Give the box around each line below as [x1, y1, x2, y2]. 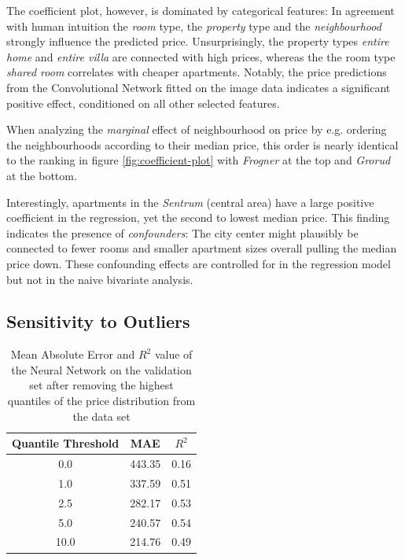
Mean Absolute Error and [10, 346, 135, 363]
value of [154, 346, 193, 363]
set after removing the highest [29, 377, 174, 393]
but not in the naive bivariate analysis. [6, 271, 193, 287]
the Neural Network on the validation [11, 361, 192, 378]
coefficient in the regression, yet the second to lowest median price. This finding [6, 209, 390, 226]
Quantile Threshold [12, 435, 120, 451]
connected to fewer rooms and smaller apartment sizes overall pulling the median [6, 240, 397, 256]
